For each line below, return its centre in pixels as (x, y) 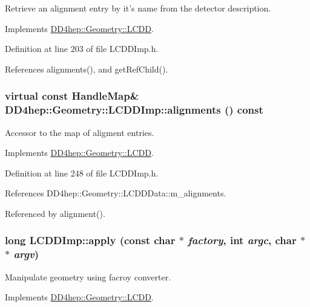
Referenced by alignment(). (55, 213)
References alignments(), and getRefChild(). (87, 69)
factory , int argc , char (242, 240)
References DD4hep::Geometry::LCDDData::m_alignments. (116, 193)
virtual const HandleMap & (72, 96)
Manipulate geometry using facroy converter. (88, 276)
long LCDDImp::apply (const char (90, 240)
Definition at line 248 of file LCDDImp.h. (82, 173)
